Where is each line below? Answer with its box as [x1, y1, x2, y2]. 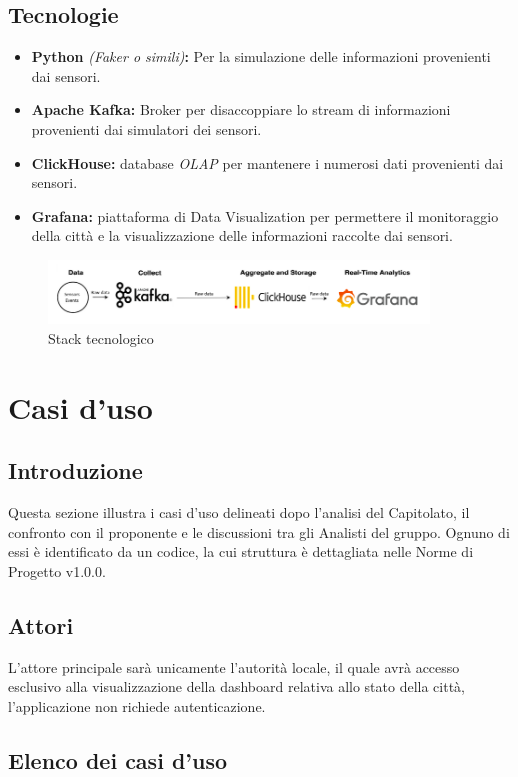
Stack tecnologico [48, 328, 154, 349]
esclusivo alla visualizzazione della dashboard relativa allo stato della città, [8, 676, 466, 697]
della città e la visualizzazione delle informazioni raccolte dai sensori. [31, 225, 453, 246]
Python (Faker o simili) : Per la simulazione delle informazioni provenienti [31, 46, 491, 67]
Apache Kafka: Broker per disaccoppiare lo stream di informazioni [31, 99, 451, 120]
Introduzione [8, 455, 143, 486]
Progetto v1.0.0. [8, 561, 106, 582]
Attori [8, 610, 74, 640]
